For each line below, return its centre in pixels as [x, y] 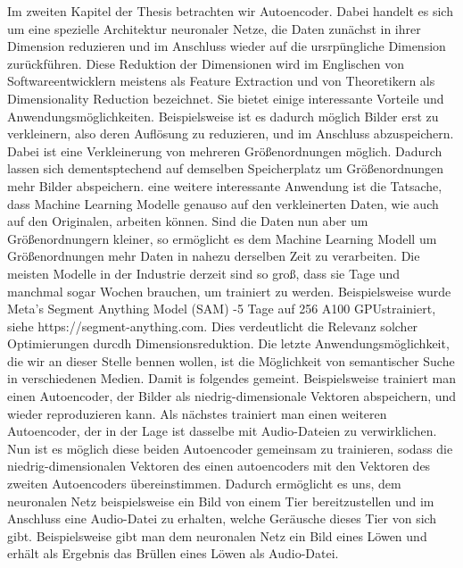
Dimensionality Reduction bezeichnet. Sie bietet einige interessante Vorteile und [226, 98]
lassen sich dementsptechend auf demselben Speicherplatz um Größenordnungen [226, 168]
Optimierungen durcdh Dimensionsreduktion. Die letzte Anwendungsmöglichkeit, [228, 343]
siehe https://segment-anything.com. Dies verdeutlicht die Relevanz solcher [213, 326]
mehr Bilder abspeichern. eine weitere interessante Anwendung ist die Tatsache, [225, 185]
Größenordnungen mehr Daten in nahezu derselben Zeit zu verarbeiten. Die [214, 256]
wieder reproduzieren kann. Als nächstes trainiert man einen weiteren [197, 413]
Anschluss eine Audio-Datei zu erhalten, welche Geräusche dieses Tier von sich [222, 518]
